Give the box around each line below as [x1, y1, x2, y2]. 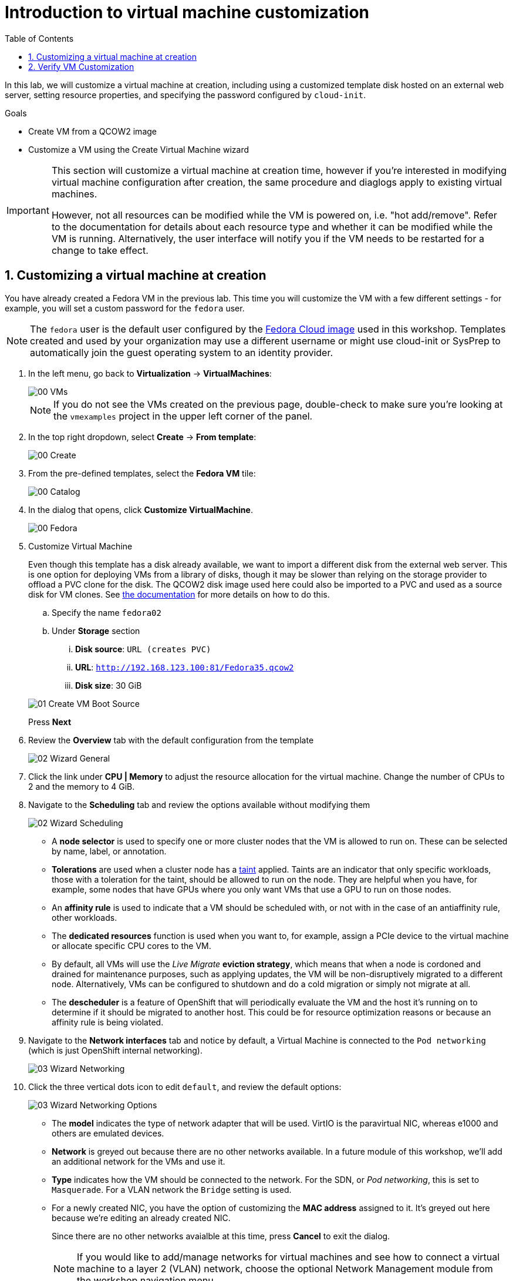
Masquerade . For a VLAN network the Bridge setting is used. [52, 1184, 292, 1195]
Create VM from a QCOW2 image [28, 126, 157, 136]
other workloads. [52, 912, 117, 923]
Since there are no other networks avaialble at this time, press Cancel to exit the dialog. [52, 1230, 390, 1241]
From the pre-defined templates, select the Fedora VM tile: [28, 468, 256, 478]
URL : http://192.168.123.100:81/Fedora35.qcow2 [75, 662, 294, 672]
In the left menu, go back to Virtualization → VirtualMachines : [28, 368, 272, 378]
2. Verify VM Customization [28, 61, 134, 72]
